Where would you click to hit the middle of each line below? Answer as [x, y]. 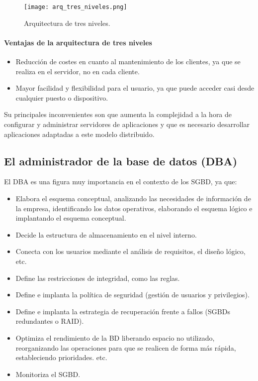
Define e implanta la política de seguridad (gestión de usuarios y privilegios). [132, 295]
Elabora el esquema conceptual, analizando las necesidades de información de [133, 198]
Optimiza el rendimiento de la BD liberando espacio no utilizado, [115, 337]
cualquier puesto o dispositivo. [62, 97]
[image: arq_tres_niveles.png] [76, 7]
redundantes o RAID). [50, 321]
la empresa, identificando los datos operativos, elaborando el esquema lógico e [134, 208]
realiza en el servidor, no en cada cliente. [78, 71]
